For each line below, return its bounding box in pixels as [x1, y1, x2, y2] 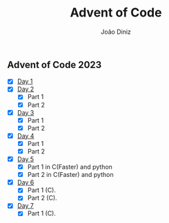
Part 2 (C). [27, 194, 57, 202]
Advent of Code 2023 [7, 59, 102, 70]
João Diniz [101, 28, 131, 36]
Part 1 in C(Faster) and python [27, 163, 112, 171]
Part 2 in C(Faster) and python [27, 171, 114, 179]
